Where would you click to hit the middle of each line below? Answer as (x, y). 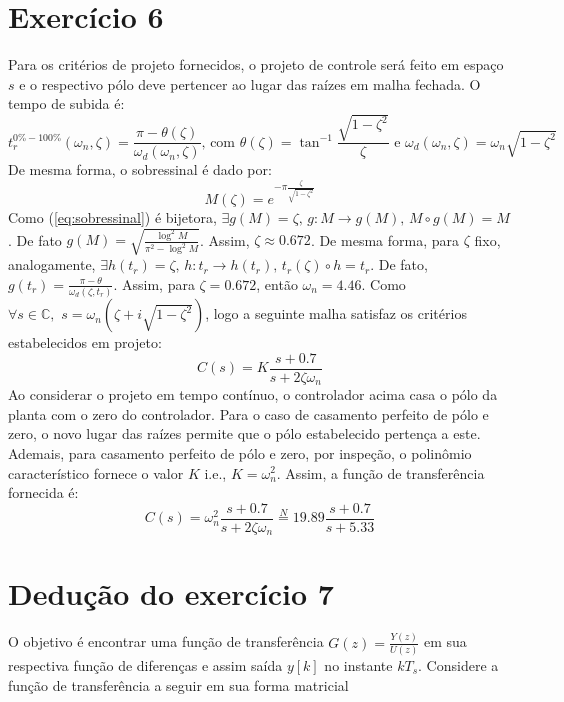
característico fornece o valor (96, 472)
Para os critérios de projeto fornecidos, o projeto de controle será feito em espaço (256, 64)
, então (277, 283)
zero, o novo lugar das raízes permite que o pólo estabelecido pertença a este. (244, 433)
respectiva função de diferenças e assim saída (145, 664)
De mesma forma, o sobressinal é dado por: (140, 169)
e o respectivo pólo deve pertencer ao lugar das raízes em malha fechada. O (250, 83)
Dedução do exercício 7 (171, 593)
